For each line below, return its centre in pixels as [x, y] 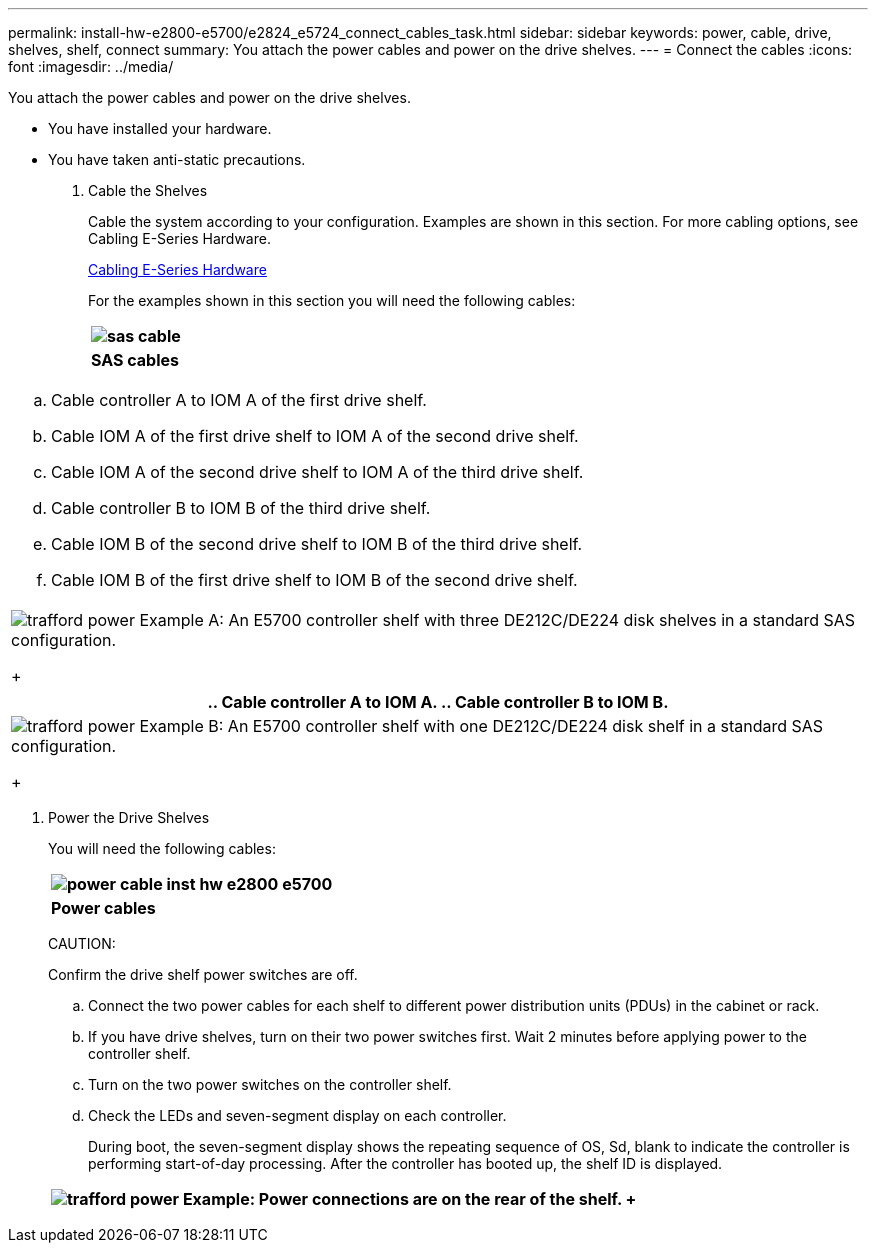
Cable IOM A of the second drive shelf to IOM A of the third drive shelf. [317, 472]
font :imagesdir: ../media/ [91, 66]
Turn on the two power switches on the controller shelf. [270, 1084]
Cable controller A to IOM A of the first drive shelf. [239, 400]
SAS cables [135, 360]
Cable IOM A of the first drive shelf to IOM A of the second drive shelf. [315, 436]
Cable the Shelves [148, 190]
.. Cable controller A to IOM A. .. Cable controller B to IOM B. [438, 702]
